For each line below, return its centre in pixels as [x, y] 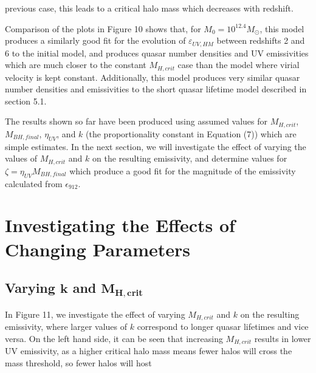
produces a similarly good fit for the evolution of [95, 40]
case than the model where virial [239, 65]
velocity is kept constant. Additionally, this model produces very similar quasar [153, 77]
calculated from [34, 183]
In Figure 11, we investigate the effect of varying [95, 314]
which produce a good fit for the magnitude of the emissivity [183, 170]
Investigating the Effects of [120, 225]
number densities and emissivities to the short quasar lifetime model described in [156, 89]
